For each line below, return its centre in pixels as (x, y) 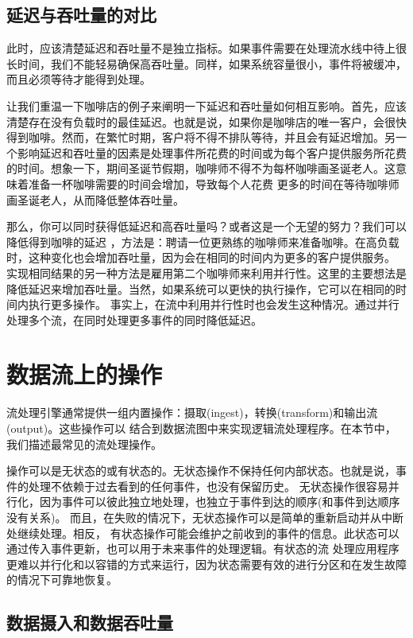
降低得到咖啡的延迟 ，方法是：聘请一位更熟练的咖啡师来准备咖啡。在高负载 (203, 241)
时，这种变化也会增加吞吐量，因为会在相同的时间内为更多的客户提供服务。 (201, 257)
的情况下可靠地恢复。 (62, 580)
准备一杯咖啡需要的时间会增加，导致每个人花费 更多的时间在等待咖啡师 (214, 183)
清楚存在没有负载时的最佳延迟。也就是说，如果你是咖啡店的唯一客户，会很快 (206, 121)
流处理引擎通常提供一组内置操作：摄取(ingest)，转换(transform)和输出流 (192, 412)
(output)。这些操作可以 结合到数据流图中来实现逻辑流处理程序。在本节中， (201, 428)
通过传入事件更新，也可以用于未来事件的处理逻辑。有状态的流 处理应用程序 (203, 549)
